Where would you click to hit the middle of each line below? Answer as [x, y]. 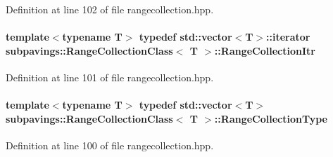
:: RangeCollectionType [271, 118]
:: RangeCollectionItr [265, 50]
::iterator [288, 37]
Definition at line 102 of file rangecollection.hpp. [110, 9]
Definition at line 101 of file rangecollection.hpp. [110, 77]
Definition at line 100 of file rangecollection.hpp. [110, 145]
